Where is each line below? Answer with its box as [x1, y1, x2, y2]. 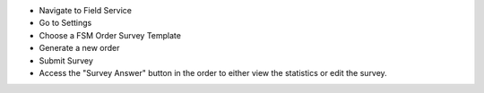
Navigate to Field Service [39, 5, 132, 15]
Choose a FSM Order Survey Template [39, 30, 181, 40]
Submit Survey [39, 55, 94, 66]
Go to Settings [39, 18, 92, 29]
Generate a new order [39, 43, 120, 54]
